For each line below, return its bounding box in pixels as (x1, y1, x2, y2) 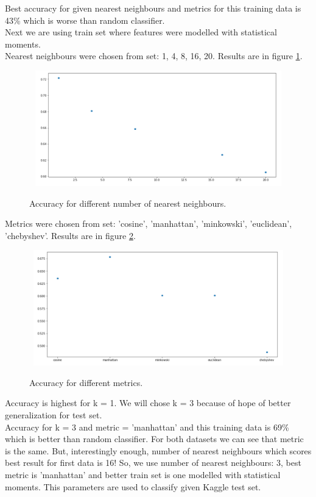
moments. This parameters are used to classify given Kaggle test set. (5, 480, 261, 493)
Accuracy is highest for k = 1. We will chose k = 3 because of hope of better (5, 396, 291, 409)
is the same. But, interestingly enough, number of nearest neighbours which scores (5, 444, 312, 457)
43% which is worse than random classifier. (5, 13, 165, 26)
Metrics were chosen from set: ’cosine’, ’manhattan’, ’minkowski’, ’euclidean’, (5, 217, 292, 230)
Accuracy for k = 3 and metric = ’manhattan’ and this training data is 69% (5, 420, 289, 433)
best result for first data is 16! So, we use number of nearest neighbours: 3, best (5, 456, 301, 469)
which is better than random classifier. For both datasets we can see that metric (5, 432, 304, 445)
